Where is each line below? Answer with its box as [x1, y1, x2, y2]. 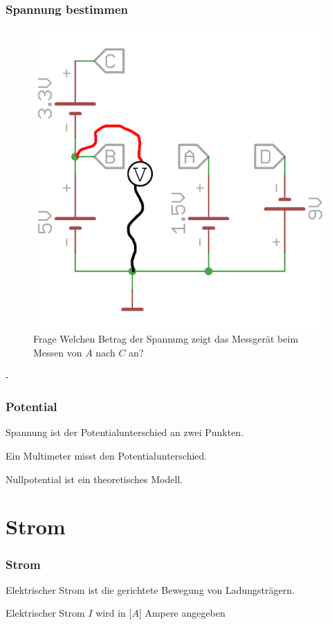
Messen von [33, 345, 82, 360]
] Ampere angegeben [138, 606, 225, 620]
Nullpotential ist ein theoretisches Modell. [6, 471, 183, 486]
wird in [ [95, 606, 132, 620]
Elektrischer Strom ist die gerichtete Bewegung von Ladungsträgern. [6, 582, 295, 597]
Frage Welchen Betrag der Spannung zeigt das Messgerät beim [33, 332, 299, 346]
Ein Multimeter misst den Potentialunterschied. [6, 449, 207, 463]
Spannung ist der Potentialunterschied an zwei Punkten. [6, 425, 244, 440]
